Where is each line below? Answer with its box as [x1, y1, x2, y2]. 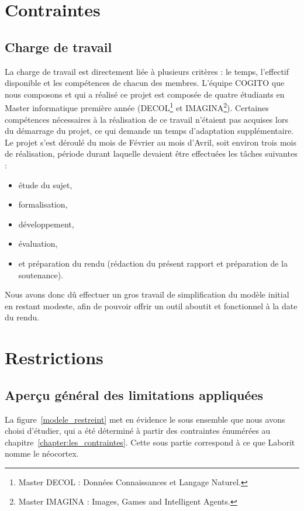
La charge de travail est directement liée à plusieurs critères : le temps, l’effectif [5, 65, 289, 77]
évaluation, [18, 237, 58, 250]
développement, [18, 217, 74, 230]
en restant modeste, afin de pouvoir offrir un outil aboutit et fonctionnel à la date [5, 299, 298, 312]
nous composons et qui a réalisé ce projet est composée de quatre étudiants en [5, 88, 285, 100]
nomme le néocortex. [5, 447, 79, 460]
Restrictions [5, 346, 103, 370]
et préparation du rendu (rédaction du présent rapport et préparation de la [18, 257, 288, 269]
